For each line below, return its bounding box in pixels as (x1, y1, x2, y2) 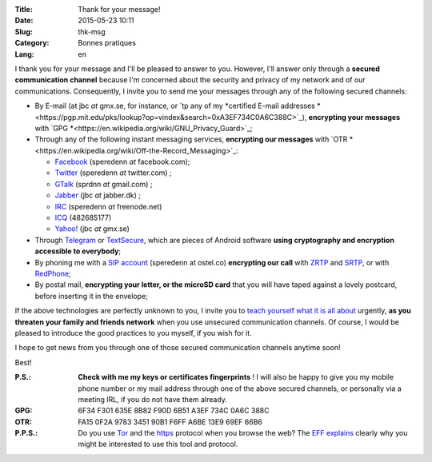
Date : (14, 16, 34, 26)
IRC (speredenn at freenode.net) (54, 201, 162, 211)
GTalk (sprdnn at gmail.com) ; (54, 179, 153, 189)
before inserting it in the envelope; (34, 291, 148, 301)
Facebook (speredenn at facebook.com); (54, 157, 190, 167)
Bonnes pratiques (78, 38, 136, 48)
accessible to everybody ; (34, 246, 122, 256)
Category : (14, 38, 50, 48)
